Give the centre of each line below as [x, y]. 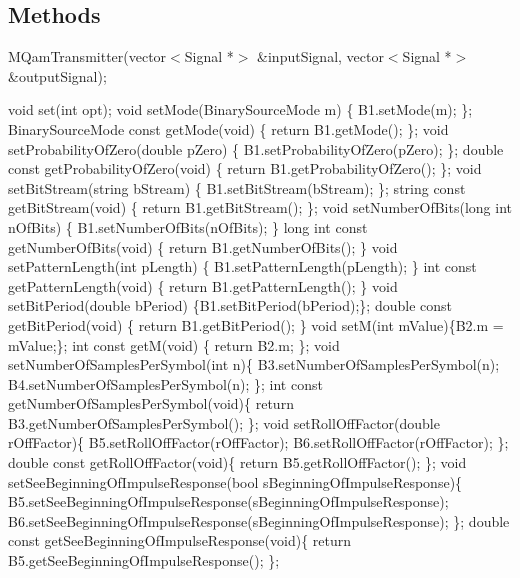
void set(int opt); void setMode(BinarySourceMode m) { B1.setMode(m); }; [240, 109]
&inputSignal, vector [320, 56]
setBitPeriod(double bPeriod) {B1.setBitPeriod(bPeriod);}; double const [230, 305]
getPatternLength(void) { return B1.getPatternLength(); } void [203, 285]
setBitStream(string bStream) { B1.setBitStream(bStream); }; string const [237, 187]
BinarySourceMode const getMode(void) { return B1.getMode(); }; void [228, 128]
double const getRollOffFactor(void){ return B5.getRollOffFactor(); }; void [237, 462]
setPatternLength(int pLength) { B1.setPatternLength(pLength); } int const [242, 266]
